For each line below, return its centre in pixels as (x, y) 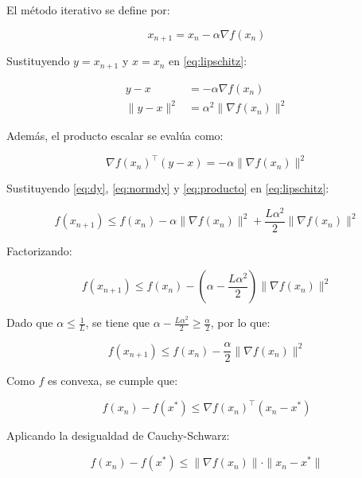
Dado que (30, 323)
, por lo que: (240, 323)
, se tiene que (118, 323)
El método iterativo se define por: (88, 10)
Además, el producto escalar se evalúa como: (115, 136)
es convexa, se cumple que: (113, 381)
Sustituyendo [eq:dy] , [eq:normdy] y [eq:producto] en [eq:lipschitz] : (168, 188)
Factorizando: (39, 250)
